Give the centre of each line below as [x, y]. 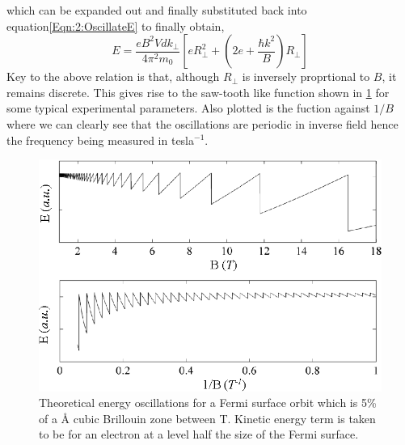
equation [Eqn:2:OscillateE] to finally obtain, [116, 25]
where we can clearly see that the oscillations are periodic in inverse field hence [202, 123]
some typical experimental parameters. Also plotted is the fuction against [188, 108]
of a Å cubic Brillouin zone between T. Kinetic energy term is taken [207, 418]
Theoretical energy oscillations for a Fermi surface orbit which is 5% [208, 403]
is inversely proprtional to [306, 76]
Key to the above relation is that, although [113, 76]
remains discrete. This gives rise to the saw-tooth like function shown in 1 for [198, 92]
